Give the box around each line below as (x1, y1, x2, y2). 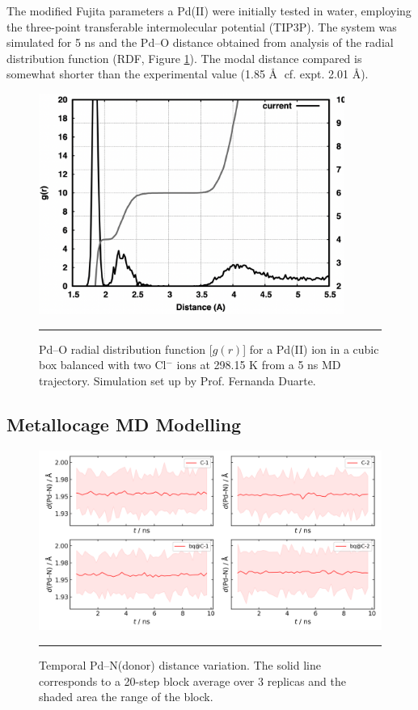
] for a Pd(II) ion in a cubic (243, 340, 379, 357)
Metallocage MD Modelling (6, 411, 242, 436)
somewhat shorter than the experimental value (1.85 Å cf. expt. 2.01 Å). (6, 65, 369, 82)
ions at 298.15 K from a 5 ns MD (176, 356, 341, 373)
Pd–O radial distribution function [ (39, 340, 213, 357)
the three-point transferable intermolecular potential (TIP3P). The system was (6, 18, 397, 35)
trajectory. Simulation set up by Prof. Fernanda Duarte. (39, 372, 316, 389)
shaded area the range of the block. (39, 688, 213, 705)
